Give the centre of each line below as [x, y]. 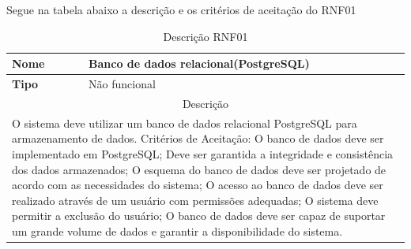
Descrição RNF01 [205, 36]
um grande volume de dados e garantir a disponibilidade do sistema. [177, 230]
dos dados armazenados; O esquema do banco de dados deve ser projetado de [199, 169]
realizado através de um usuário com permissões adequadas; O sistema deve [195, 200]
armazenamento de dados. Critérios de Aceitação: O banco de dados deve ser [198, 138]
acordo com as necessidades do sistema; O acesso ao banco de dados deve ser [198, 185]
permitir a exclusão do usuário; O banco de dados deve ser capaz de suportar [199, 216]
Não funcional [122, 84]
